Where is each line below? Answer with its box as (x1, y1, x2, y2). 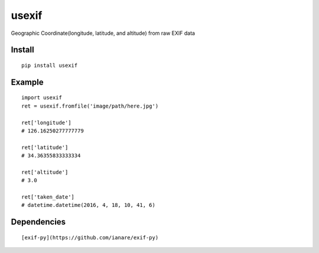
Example (11, 77, 44, 87)
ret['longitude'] (21, 119, 71, 126)
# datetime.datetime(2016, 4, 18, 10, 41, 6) (21, 202, 156, 209)
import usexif (21, 95, 62, 101)
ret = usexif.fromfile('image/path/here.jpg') (21, 102, 159, 109)
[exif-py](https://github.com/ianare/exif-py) (21, 234, 159, 241)
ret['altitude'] (21, 168, 69, 176)
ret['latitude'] (21, 144, 69, 151)
